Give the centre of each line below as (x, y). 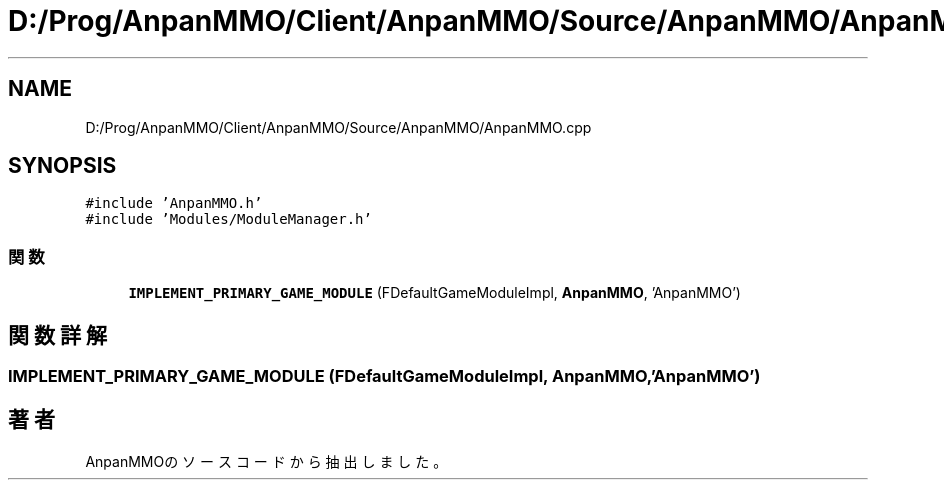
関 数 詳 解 (57, 335)
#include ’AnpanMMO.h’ (174, 203)
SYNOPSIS (62, 166)
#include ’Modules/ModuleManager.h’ (228, 219)
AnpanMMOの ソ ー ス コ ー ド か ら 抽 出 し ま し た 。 (266, 461)
